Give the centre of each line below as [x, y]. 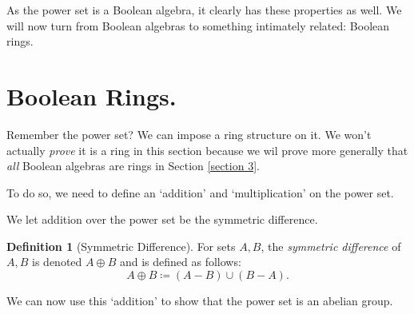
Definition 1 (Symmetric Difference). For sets [121, 246]
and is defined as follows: [180, 262]
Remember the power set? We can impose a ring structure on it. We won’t [189, 134]
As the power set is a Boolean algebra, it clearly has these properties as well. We [204, 10]
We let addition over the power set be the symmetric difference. [162, 219]
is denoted [57, 262]
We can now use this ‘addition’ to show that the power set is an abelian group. [200, 301]
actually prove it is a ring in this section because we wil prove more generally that [207, 150]
